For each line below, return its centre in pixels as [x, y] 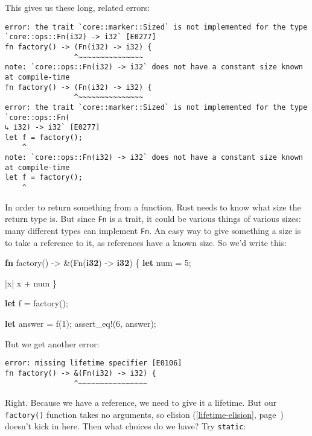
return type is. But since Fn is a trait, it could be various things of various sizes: [153, 219]
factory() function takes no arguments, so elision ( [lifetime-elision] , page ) [144, 414]
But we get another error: [52, 343]
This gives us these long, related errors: [78, 7]
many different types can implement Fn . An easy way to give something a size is [153, 230]
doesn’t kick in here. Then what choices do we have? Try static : [126, 426]
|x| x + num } [31, 283]
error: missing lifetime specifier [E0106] [94, 363]
